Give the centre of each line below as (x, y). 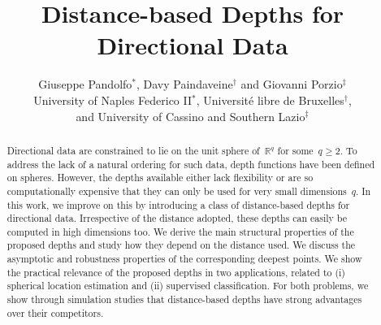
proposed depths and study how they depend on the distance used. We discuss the (181, 245)
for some (295, 150)
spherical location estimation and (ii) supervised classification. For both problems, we (188, 286)
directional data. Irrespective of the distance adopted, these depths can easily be (177, 218)
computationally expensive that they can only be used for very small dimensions (177, 191)
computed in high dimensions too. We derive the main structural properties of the (180, 231)
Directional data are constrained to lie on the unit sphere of (133, 150)
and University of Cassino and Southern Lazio (190, 116)
